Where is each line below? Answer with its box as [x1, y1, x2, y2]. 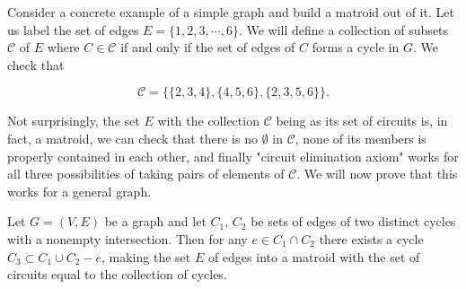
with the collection [157, 111, 259, 130]
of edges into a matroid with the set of [207, 247, 420, 266]
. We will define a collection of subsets [238, 20, 449, 39]
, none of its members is [295, 128, 426, 147]
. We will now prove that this [296, 164, 458, 183]
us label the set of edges [7, 20, 139, 39]
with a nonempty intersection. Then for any [7, 229, 248, 248]
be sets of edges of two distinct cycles [251, 212, 456, 231]
